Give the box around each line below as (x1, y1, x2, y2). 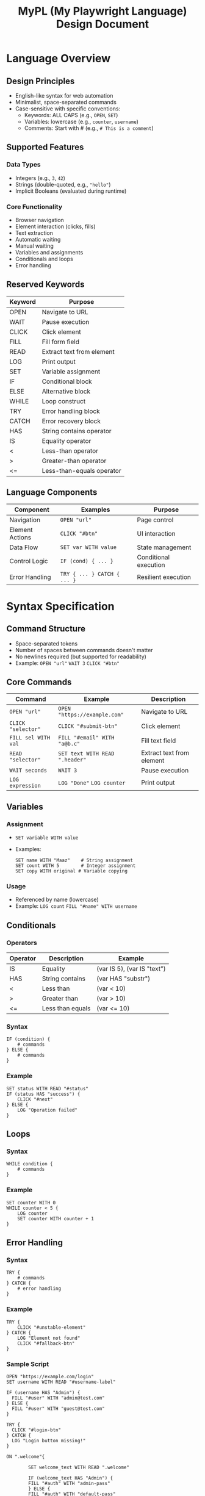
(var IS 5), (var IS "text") (96, 965, 166, 973)
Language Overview (6, 52, 111, 65)
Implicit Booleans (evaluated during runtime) (15, 187, 127, 195)
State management (137, 543, 192, 552)
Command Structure (6, 624, 85, 634)
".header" (57, 757, 87, 763)
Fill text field (141, 736, 176, 745)
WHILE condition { (6, 1161, 53, 1167)
